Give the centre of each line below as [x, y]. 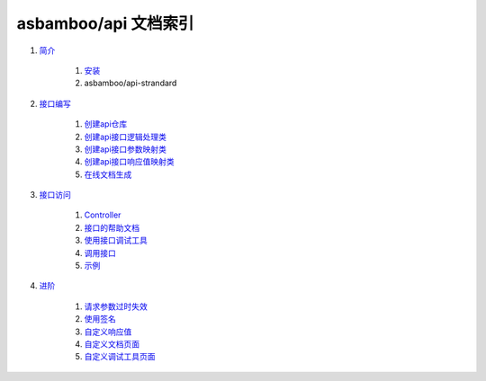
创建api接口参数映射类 [125, 149]
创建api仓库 [106, 124]
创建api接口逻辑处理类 [125, 137]
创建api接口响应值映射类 [129, 162]
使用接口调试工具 [116, 240]
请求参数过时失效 [116, 306]
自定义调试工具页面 [120, 357]
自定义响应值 [108, 332]
